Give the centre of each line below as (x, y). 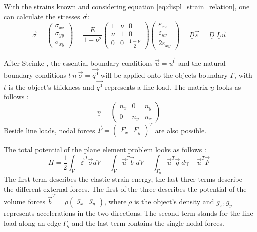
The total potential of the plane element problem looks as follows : (105, 149)
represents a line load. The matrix (157, 87)
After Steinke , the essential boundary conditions (78, 63)
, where (115, 202)
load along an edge (32, 222)
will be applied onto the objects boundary (164, 75)
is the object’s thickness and (51, 87)
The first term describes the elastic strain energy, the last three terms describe (123, 179)
